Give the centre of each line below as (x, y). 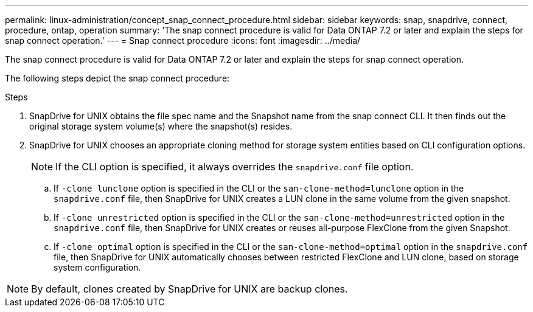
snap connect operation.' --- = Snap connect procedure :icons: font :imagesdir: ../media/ (183, 40)
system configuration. (97, 267)
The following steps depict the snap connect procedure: (117, 78)
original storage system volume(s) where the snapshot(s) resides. (161, 126)
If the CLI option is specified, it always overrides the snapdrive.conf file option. (235, 167)
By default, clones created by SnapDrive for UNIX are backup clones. (190, 289)
